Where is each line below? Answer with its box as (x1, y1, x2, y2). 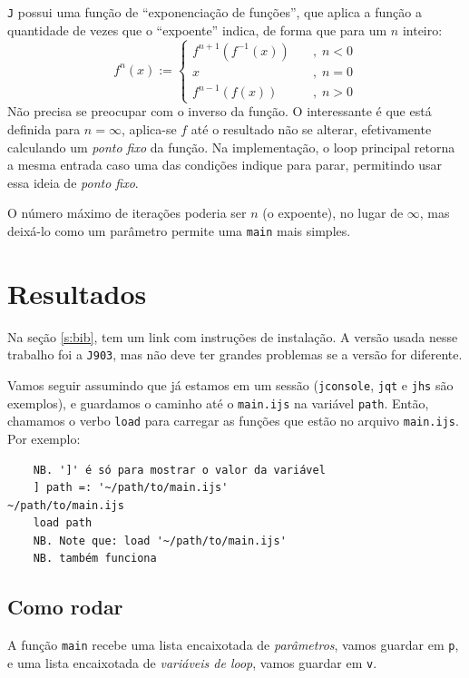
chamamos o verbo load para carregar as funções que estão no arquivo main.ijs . (7, 411, 459, 430)
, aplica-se (121, 119, 177, 138)
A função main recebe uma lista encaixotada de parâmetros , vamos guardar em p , (7, 635, 459, 654)
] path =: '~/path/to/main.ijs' (33, 481, 229, 495)
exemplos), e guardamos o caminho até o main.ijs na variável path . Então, (7, 393, 429, 412)
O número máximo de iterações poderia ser (7, 203, 247, 222)
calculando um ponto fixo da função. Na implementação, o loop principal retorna (7, 137, 455, 156)
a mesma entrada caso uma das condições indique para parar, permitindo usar (7, 155, 442, 174)
